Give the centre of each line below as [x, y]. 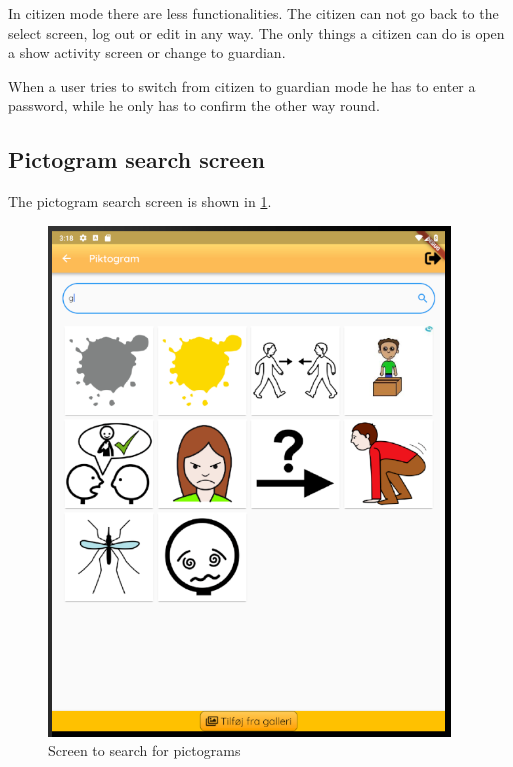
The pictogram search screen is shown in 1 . [140, 201]
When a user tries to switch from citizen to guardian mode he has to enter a [242, 85]
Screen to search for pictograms [144, 750]
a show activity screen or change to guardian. [147, 52]
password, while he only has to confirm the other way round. [194, 105]
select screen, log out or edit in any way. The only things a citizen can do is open [256, 32]
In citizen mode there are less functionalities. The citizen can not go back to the [253, 13]
